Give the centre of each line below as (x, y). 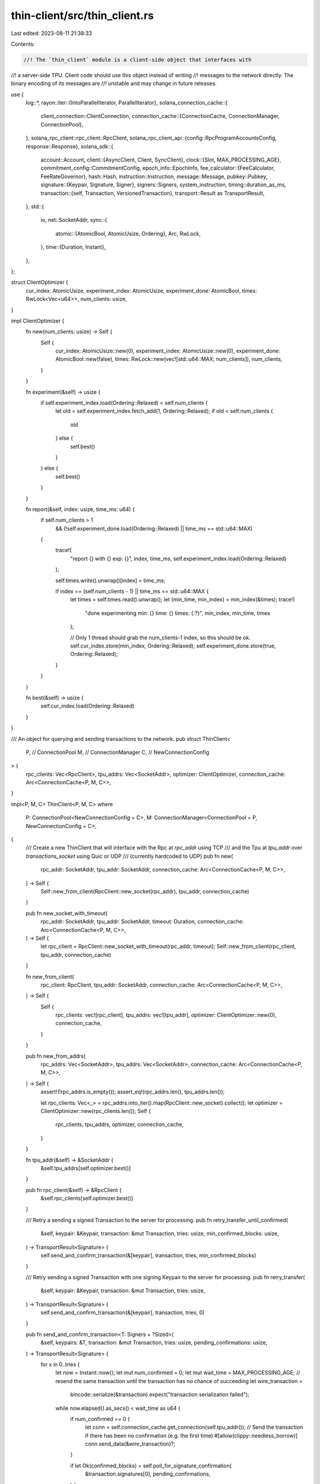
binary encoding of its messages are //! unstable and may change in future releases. (114, 84)
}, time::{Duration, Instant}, (73, 247)
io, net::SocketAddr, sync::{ (74, 220)
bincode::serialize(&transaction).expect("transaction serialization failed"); (160, 1394)
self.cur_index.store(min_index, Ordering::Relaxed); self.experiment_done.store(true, (173, 646)
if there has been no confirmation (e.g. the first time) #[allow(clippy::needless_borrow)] (191, 1435)
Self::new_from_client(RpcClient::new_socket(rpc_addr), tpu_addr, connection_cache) (145, 891)
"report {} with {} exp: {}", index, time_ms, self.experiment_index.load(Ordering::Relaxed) (178, 559)
